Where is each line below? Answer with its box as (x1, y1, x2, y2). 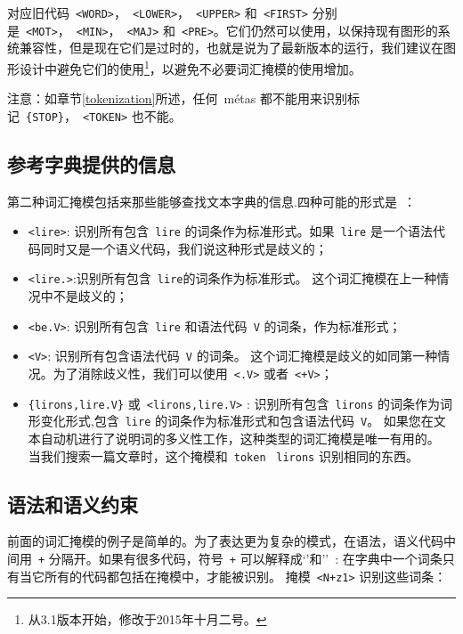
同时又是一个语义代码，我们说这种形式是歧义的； (40, 239, 328, 257)
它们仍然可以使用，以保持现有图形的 (225, 20, 438, 39)
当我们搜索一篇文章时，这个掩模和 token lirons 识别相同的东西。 (28, 446, 418, 465)
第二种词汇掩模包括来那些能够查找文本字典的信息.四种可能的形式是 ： (7, 191, 416, 210)
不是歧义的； (53, 287, 128, 305)
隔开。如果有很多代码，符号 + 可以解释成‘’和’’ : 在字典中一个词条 (61, 549, 443, 568)
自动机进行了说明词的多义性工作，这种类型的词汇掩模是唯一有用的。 (40, 428, 440, 447)
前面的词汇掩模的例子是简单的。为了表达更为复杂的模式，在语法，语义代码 (7, 532, 443, 550)
